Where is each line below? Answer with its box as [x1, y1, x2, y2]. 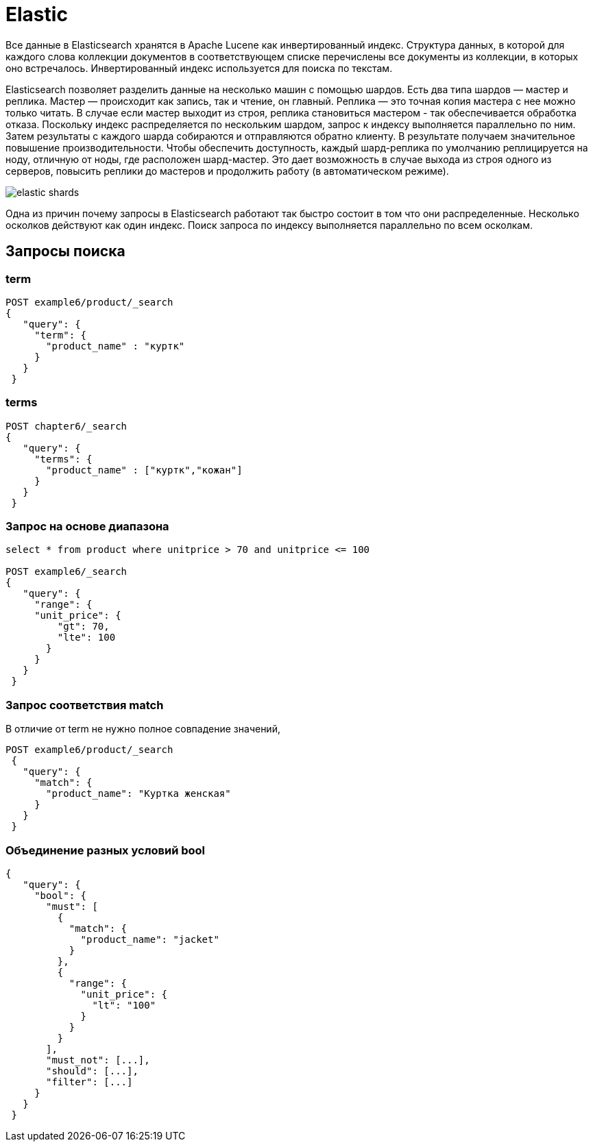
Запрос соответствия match [5, 698, 164, 712]
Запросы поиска [5, 243, 125, 260]
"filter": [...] [46, 1076, 133, 1087]
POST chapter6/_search [5, 420, 128, 432]
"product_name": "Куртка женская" [46, 788, 231, 800]
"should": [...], [46, 1065, 138, 1076]
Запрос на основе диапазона [5, 519, 169, 534]
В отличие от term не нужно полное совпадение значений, [5, 723, 280, 735]
